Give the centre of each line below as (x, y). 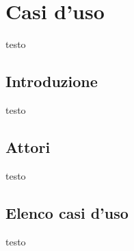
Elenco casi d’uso (67, 212)
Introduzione (52, 81)
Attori (28, 146)
